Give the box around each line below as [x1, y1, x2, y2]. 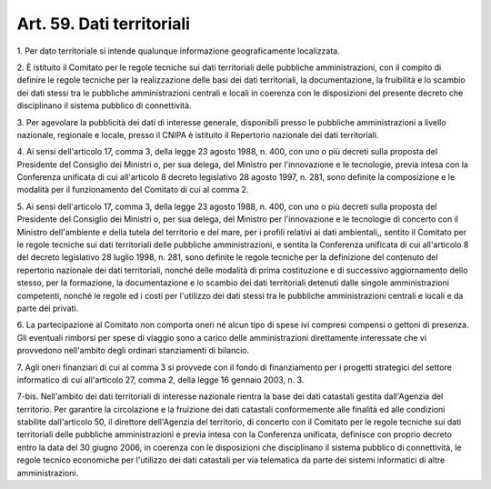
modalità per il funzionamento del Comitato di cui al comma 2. [16, 185, 249, 195]
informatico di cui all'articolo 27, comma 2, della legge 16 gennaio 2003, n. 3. [16, 374, 305, 385]
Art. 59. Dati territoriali [16, 14, 191, 34]
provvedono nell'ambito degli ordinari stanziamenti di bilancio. [16, 345, 250, 356]
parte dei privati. [16, 303, 79, 314]
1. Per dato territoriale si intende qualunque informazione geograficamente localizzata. [16, 45, 340, 56]
